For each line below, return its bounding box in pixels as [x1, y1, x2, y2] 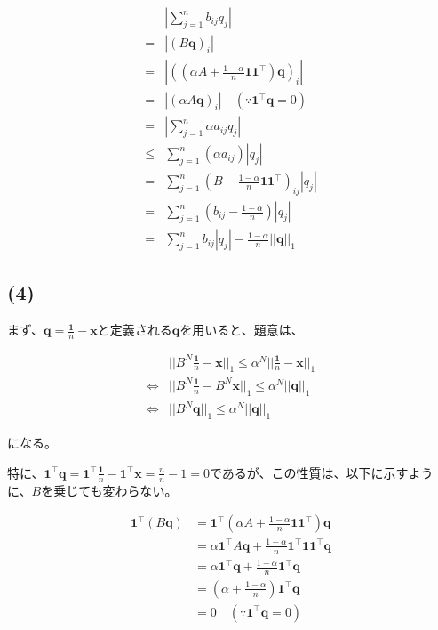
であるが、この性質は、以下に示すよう [210, 463, 434, 481]
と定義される [97, 320, 172, 339]
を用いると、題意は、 [179, 320, 304, 339]
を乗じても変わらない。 [41, 481, 178, 499]
